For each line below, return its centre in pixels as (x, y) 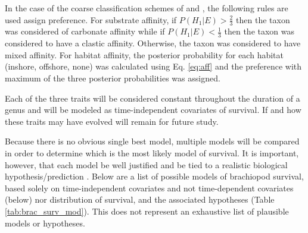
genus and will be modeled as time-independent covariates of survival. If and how (153, 110)
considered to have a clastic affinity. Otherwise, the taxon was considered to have (153, 43)
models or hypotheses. (45, 223)
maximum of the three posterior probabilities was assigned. (113, 78)
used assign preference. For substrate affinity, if (91, 19)
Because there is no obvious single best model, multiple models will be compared (152, 141)
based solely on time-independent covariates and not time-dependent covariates (149, 188)
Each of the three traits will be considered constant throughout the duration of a (153, 98)
